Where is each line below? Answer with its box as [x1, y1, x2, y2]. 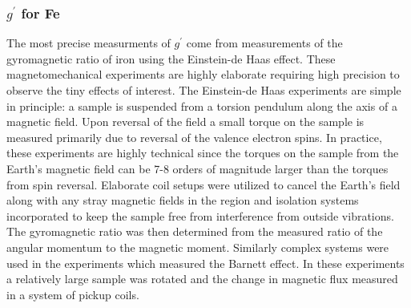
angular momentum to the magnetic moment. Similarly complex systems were [6, 238, 389, 255]
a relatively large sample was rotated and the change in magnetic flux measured [6, 270, 398, 287]
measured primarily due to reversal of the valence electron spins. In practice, [6, 128, 382, 145]
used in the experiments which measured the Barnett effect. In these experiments [6, 254, 405, 271]
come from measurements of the [186, 34, 343, 51]
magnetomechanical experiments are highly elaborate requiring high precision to [6, 66, 400, 83]
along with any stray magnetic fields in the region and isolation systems [6, 192, 359, 209]
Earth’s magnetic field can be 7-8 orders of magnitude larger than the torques [6, 160, 389, 176]
